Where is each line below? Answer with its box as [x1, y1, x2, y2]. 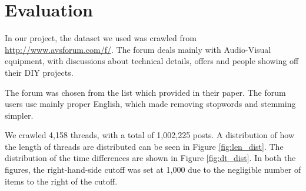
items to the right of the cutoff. [5, 175, 118, 187]
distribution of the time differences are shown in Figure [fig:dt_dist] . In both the [5, 152, 296, 164]
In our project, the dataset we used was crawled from [5, 32, 197, 44]
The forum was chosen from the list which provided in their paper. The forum [5, 86, 286, 98]
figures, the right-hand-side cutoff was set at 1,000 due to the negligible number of [5, 163, 301, 176]
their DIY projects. [5, 66, 74, 78]
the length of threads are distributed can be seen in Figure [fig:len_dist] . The [5, 140, 284, 152]
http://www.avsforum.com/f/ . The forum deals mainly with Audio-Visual [5, 43, 271, 55]
